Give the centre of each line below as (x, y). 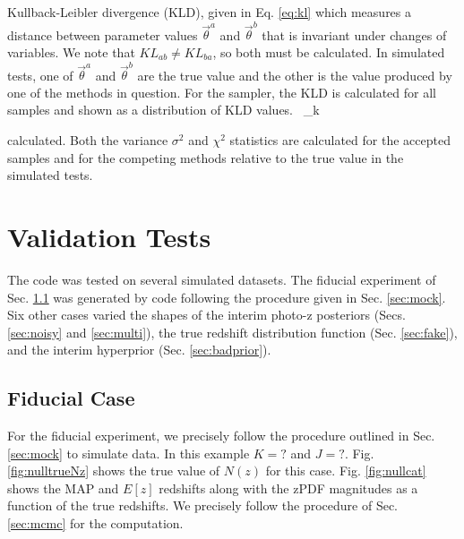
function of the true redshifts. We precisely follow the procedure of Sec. (203, 505)
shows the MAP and (63, 488)
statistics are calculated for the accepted (340, 140)
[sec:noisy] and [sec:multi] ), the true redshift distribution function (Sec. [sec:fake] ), (232, 332)
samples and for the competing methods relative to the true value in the (206, 157)
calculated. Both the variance (88, 140)
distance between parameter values (103, 34)
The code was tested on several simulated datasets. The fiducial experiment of (222, 279)
